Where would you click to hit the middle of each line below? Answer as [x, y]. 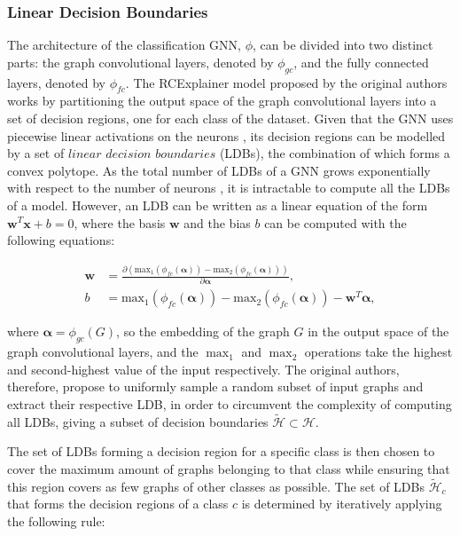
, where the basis [120, 222]
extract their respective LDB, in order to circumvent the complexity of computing [230, 404]
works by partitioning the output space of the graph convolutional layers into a [222, 101]
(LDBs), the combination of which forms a [335, 153]
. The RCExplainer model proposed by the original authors [286, 82]
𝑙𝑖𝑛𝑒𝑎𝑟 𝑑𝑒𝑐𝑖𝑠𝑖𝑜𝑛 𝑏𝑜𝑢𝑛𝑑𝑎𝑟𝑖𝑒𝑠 [142, 155]
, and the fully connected [361, 62]
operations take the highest [378, 352]
